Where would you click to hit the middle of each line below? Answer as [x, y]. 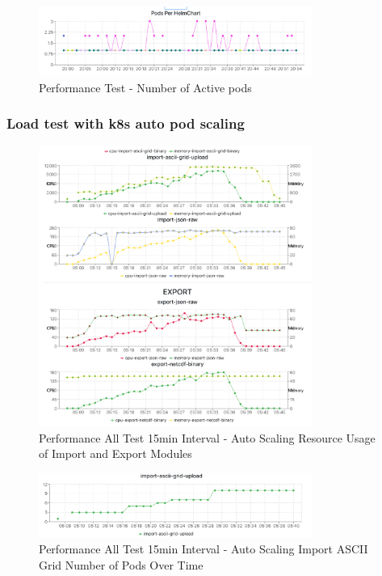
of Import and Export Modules [115, 453]
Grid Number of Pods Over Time [121, 564]
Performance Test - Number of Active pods [145, 87]
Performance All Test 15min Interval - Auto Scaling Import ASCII [204, 549]
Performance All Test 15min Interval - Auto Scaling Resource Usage [207, 437]
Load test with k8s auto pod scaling [126, 123]
